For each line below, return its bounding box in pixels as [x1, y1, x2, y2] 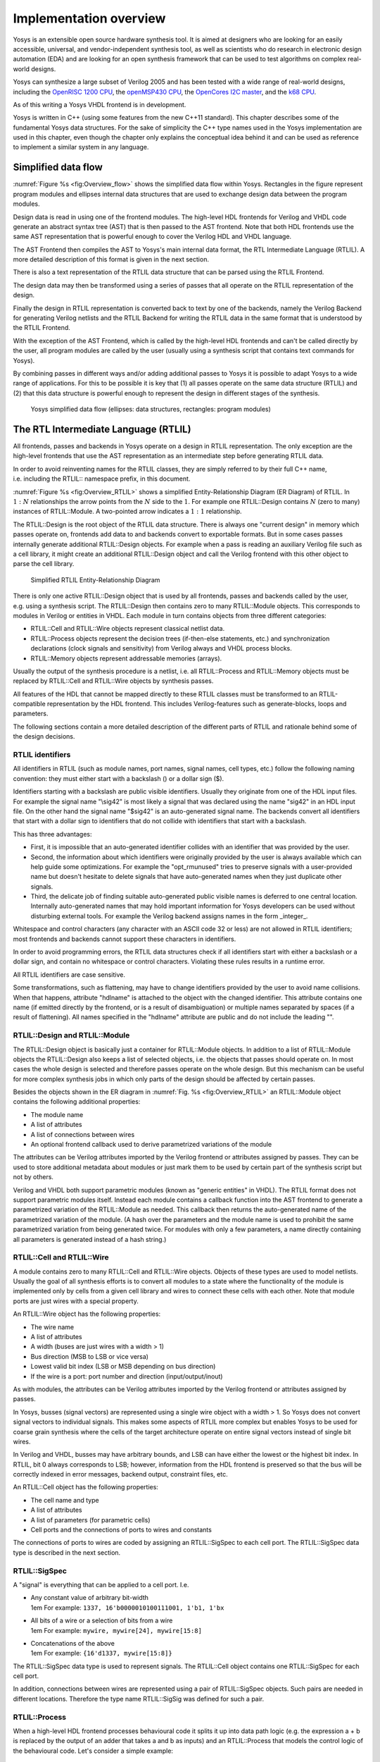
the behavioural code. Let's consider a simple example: [13, 1746, 174, 1755]
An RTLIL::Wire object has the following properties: [13, 1310, 161, 1318]
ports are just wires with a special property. [13, 1297, 139, 1305]
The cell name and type [30, 1496, 99, 1504]
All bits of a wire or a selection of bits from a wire [30, 1616, 173, 1625]
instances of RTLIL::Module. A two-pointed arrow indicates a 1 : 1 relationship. [13, 507, 242, 516]
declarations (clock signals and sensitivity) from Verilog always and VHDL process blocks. [30, 644, 292, 653]
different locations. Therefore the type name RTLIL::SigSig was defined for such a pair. [13, 1694, 265, 1703]
